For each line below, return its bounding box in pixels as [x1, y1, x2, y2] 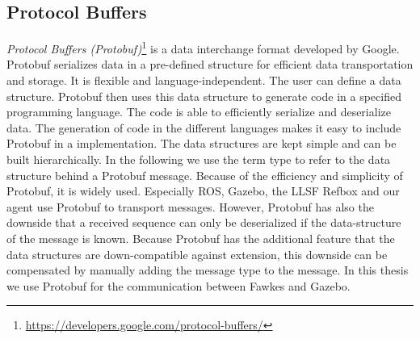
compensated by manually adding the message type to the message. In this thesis [6, 262, 409, 278]
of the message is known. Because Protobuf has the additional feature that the [6, 229, 395, 246]
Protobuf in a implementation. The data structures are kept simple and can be [6, 135, 397, 152]
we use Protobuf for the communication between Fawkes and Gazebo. [6, 277, 351, 294]
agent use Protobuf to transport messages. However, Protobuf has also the [6, 198, 374, 215]
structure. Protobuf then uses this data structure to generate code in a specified [6, 87, 401, 104]
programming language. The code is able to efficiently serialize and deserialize [6, 103, 391, 120]
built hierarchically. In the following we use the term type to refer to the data [6, 151, 391, 168]
